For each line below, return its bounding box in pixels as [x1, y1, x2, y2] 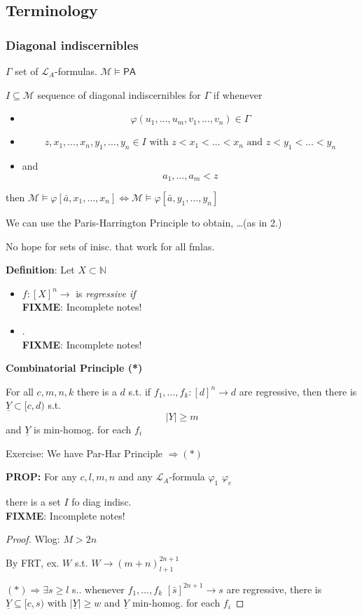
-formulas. [55, 64, 97, 78]
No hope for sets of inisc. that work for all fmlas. [6, 238, 215, 253]
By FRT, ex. [6, 555, 60, 569]
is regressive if [76, 285, 136, 300]
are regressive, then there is [239, 384, 357, 398]
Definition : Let [6, 262, 75, 277]
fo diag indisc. [71, 494, 132, 508]
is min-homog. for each [34, 421, 132, 436]
